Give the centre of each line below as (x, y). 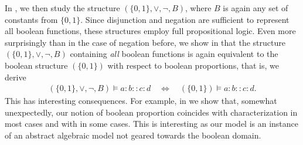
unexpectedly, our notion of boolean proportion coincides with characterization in (151, 112)
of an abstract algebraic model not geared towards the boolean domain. (133, 135)
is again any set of (256, 8)
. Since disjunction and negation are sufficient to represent (185, 19)
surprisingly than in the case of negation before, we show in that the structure (145, 42)
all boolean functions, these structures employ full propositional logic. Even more (150, 31)
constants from (31, 19)
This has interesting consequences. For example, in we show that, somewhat (141, 101)
